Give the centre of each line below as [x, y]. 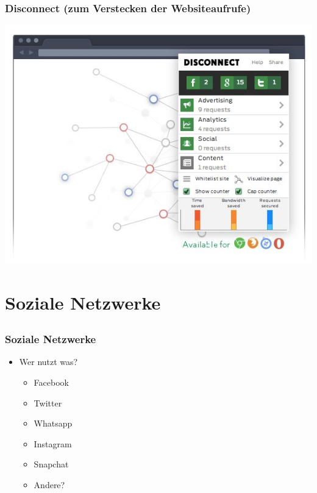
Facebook [51, 382]
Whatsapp [53, 423]
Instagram [53, 443]
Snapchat [51, 464]
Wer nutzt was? [48, 362]
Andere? [49, 484]
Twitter [48, 403]
